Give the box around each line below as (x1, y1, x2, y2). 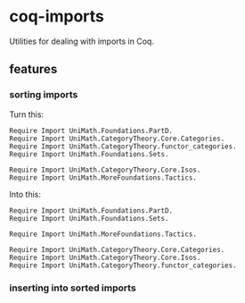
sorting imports (9, 88, 78, 101)
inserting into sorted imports (9, 282, 136, 294)
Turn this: (9, 109, 45, 120)
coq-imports (9, 6, 105, 27)
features (9, 62, 58, 77)
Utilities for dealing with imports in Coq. (9, 36, 154, 46)
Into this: (9, 189, 42, 199)
